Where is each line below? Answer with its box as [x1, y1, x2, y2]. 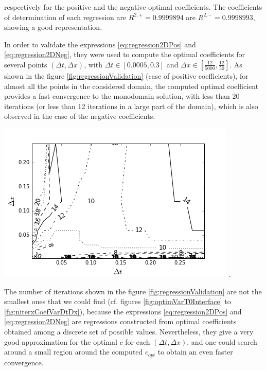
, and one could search [187, 336, 257, 347]
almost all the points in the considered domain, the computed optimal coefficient [4, 80, 259, 91]
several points [4, 59, 47, 69]
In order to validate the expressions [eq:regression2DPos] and [4, 39, 196, 49]
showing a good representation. [4, 22, 102, 32]
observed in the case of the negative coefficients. [4, 111, 155, 121]
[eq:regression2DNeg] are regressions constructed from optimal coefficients [4, 316, 237, 327]
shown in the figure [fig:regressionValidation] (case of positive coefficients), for [4, 70, 249, 81]
